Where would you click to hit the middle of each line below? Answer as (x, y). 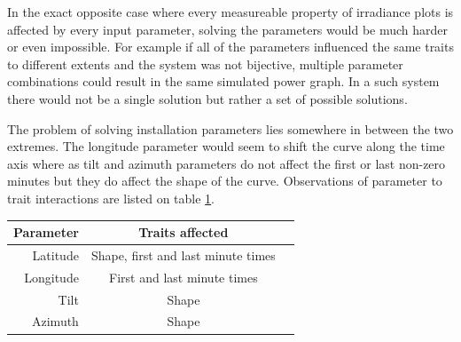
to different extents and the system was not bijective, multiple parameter (205, 64)
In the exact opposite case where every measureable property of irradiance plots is (230, 12)
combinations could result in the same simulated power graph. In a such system (223, 81)
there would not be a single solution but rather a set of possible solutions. (207, 98)
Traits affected (184, 232)
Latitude (55, 255)
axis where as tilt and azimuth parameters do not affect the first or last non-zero (227, 163)
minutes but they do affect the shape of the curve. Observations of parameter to (225, 181)
